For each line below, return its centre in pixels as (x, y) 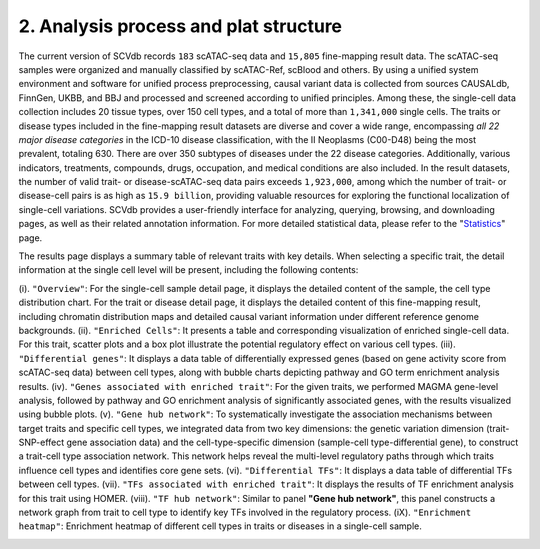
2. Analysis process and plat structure (180, 26)
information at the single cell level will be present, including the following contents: (188, 270)
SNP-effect (41, 442)
